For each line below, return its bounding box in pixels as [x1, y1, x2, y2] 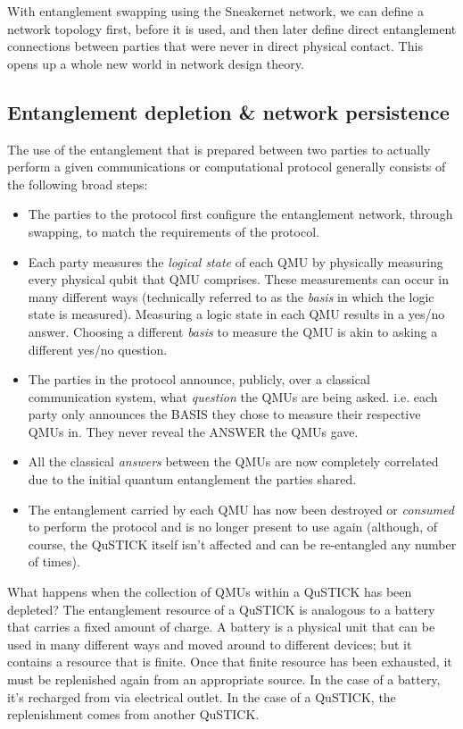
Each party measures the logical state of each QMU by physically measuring [28, 252, 443, 271]
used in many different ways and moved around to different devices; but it [7, 634, 412, 653]
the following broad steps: [7, 174, 148, 193]
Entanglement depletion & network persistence [7, 97, 450, 125]
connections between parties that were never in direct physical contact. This [7, 37, 423, 55]
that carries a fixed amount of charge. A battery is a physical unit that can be [7, 617, 435, 636]
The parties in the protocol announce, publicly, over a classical [28, 370, 370, 389]
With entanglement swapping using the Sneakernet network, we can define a [7, 2, 424, 20]
